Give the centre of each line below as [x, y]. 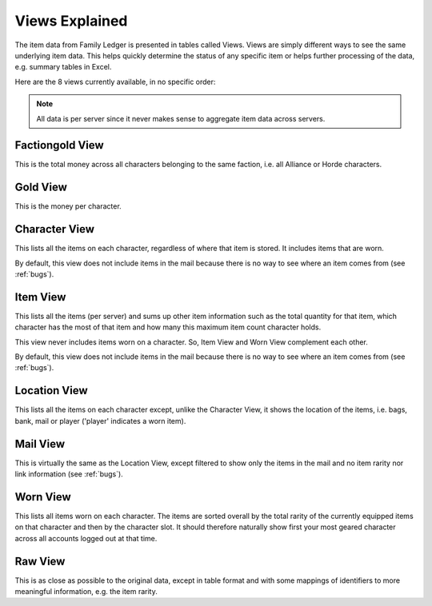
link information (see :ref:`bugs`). [69, 474]
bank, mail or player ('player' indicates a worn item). [100, 421]
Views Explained [71, 21]
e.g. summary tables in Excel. [63, 67]
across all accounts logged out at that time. [86, 538]
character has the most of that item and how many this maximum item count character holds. [168, 327]
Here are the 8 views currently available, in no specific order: [115, 82]
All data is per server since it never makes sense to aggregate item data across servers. [181, 118]
